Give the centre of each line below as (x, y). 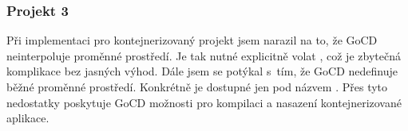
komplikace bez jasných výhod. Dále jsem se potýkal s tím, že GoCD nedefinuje (202, 71)
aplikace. (28, 118)
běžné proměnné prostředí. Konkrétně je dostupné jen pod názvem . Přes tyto (197, 87)
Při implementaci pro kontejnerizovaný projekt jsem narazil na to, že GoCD (192, 40)
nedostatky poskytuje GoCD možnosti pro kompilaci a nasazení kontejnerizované (204, 102)
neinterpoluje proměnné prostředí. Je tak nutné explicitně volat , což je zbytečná (204, 55)
